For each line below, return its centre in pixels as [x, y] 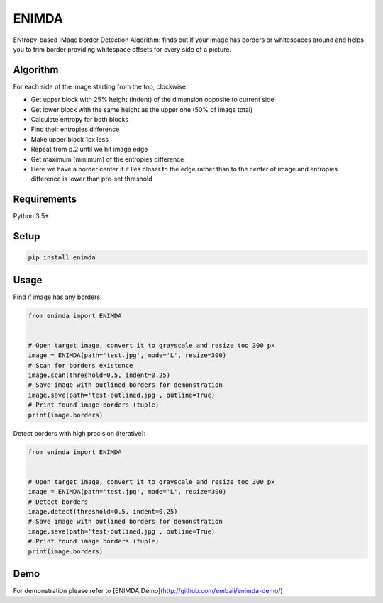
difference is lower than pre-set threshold [91, 179]
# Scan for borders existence [81, 365]
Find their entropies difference [75, 129]
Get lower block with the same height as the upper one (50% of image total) [142, 109]
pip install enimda [62, 258]
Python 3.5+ [31, 216]
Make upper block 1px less [70, 139]
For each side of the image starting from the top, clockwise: [100, 86]
